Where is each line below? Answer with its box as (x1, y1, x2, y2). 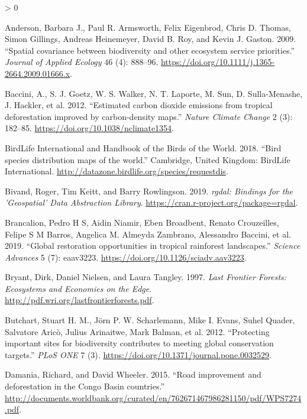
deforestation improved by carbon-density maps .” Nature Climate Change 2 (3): (5, 110, 293, 122)
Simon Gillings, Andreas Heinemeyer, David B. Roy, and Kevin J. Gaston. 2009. (5, 33, 296, 45)
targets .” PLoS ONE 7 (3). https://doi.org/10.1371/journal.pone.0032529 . (5, 348, 272, 360)
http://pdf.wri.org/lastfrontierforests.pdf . (5, 294, 154, 306)
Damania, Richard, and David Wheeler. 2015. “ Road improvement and (5, 368, 261, 381)
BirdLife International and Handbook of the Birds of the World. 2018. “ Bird (5, 141, 282, 154)
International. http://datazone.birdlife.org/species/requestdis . (5, 165, 228, 177)
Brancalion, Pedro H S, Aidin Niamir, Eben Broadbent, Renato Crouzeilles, (5, 216, 279, 228)
